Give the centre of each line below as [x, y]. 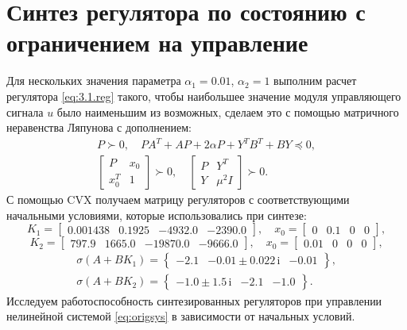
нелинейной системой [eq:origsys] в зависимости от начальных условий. [181, 316]
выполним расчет [315, 81]
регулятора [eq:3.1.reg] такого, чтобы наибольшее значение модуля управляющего [204, 96]
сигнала [25, 111]
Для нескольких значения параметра [94, 81]
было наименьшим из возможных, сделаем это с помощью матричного [228, 111]
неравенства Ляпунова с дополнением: [99, 127]
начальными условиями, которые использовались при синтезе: [157, 215]
